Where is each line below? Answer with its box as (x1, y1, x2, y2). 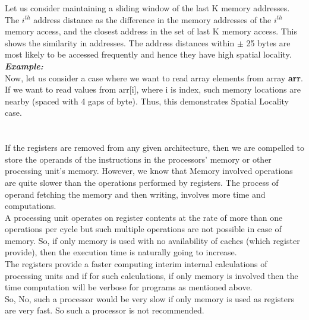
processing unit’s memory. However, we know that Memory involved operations (5, 164, 293, 177)
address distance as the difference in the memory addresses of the (33, 13, 272, 26)
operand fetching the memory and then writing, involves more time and (5, 188, 266, 200)
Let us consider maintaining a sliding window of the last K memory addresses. (5, 2, 290, 14)
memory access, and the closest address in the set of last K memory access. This (5, 25, 298, 37)
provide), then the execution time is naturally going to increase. (5, 246, 237, 258)
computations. (5, 199, 56, 212)
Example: (5, 59, 43, 72)
